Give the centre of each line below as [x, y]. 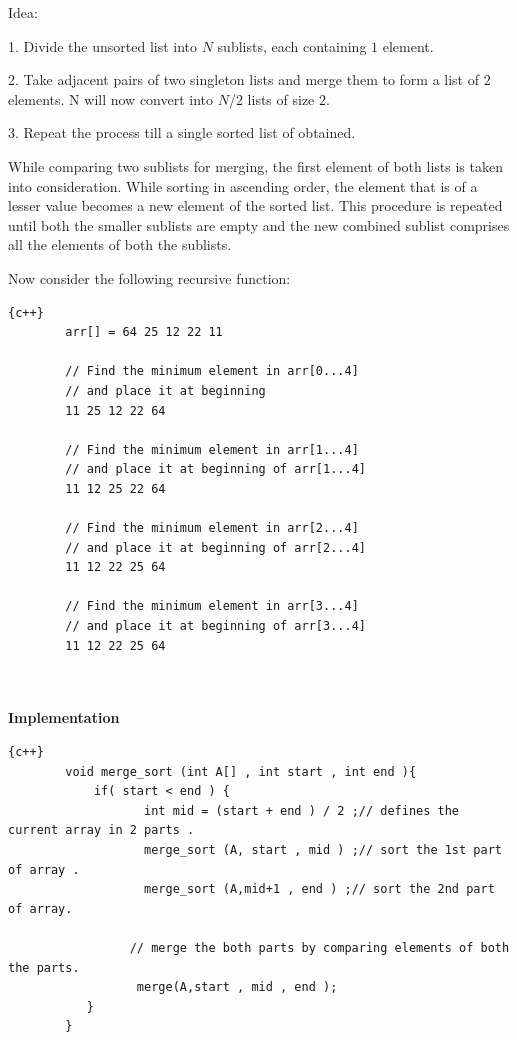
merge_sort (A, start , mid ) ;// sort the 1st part [323, 849]
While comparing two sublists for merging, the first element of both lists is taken [255, 165]
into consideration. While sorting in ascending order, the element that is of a [243, 185]
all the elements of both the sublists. [120, 244]
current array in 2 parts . [101, 830]
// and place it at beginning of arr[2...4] [215, 547]
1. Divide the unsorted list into [103, 45]
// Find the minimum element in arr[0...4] [212, 371]
